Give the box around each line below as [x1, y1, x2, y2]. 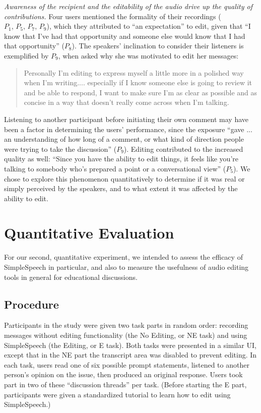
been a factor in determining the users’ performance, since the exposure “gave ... [4, 124, 252, 134]
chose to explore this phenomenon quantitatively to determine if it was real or [4, 173, 245, 184]
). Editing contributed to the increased [123, 143, 243, 154]
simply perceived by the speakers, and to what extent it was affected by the [4, 183, 238, 194]
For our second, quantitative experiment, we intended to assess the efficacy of [4, 252, 243, 262]
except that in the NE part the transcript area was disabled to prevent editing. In [4, 349, 257, 360]
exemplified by [4, 50, 49, 61]
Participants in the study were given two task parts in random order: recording [4, 320, 248, 330]
